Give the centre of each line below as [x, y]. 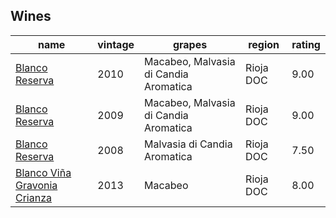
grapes [190, 44]
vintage [116, 44]
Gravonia [36, 185]
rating [306, 44]
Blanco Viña [43, 172]
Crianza [33, 197]
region [264, 44]
